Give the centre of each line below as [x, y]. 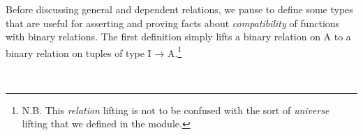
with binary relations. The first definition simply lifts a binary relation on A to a [178, 37]
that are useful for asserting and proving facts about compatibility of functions [173, 23]
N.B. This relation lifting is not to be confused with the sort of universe [176, 110]
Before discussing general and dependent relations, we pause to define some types [179, 9]
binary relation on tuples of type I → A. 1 [94, 51]
